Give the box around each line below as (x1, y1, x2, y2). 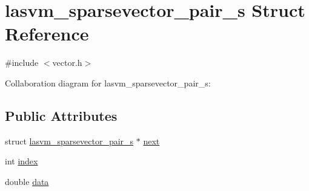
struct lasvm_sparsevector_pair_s (5, 134, 134, 147)
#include (5, 56, 39, 69)
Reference (5, 21, 89, 46)
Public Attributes (5, 106, 118, 125)
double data (5, 175, 49, 187)
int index (5, 155, 38, 167)
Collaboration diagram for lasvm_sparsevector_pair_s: (5, 76, 211, 89)
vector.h (52, 56, 82, 69)
